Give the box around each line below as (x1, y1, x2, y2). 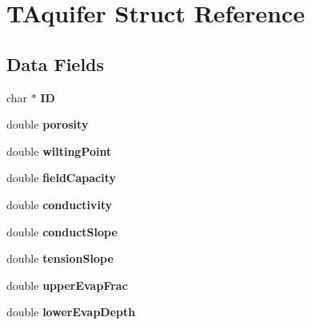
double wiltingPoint (6, 142, 112, 159)
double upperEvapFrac (6, 276, 128, 293)
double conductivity (6, 196, 113, 212)
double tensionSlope (6, 250, 114, 267)
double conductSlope (6, 223, 118, 240)
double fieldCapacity (6, 169, 117, 186)
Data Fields (6, 51, 105, 76)
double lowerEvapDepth (6, 303, 136, 320)
